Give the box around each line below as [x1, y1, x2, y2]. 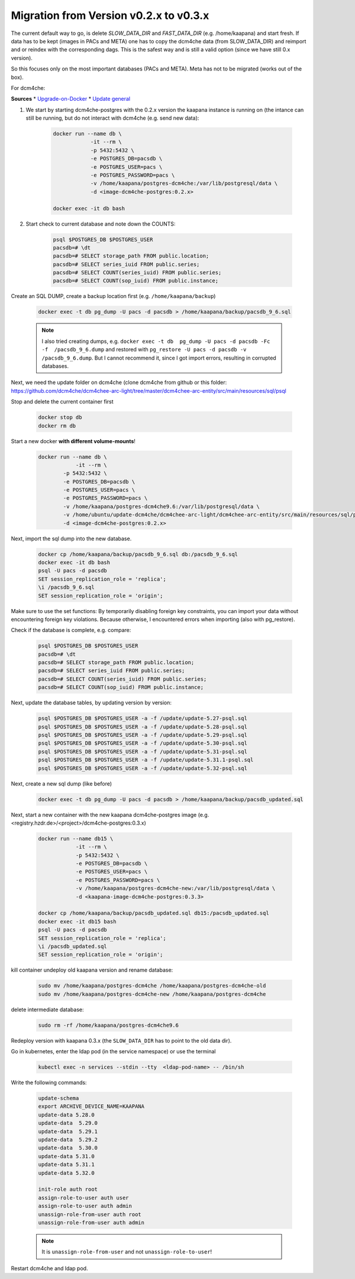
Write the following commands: [11, 1079, 87, 1086]
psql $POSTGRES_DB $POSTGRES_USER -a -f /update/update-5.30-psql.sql [38, 740, 248, 746]
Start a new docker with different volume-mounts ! [11, 437, 136, 444]
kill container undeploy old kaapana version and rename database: [11, 966, 173, 974]
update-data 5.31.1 [38, 1161, 95, 1168]
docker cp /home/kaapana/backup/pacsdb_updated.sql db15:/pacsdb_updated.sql [38, 910, 269, 916]
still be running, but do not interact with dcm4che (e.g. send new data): [25, 114, 199, 121]
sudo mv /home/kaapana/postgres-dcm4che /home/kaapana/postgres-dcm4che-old [38, 982, 266, 989]
